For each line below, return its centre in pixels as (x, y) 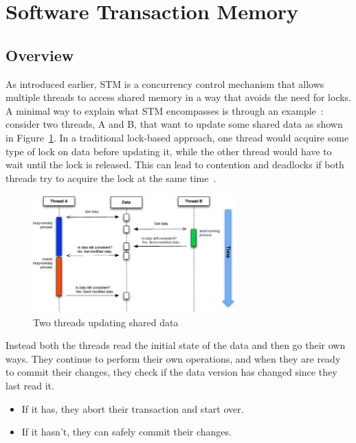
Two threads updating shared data (106, 322)
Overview (40, 55)
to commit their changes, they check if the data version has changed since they (171, 372)
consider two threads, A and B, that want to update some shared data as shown (174, 124)
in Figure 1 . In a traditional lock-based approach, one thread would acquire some (177, 137)
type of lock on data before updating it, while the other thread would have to (169, 151)
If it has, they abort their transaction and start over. (133, 408)
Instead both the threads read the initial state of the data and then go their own (176, 345)
